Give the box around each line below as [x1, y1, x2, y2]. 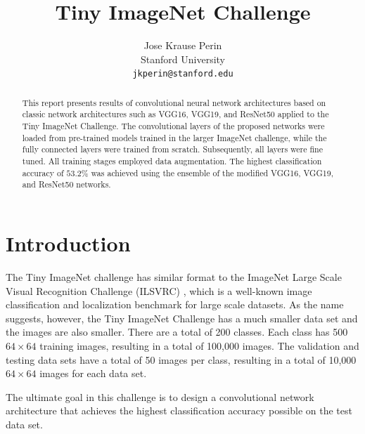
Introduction [6, 229, 131, 258]
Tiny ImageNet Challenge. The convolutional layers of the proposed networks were [22, 120, 325, 132]
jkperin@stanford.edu [132, 69, 233, 79]
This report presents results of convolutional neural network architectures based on [22, 96, 326, 108]
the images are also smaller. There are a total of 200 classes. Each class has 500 [6, 324, 348, 339]
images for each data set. [39, 366, 147, 381]
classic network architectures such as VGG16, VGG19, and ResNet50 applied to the [22, 108, 329, 120]
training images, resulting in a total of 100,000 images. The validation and [39, 338, 359, 353]
